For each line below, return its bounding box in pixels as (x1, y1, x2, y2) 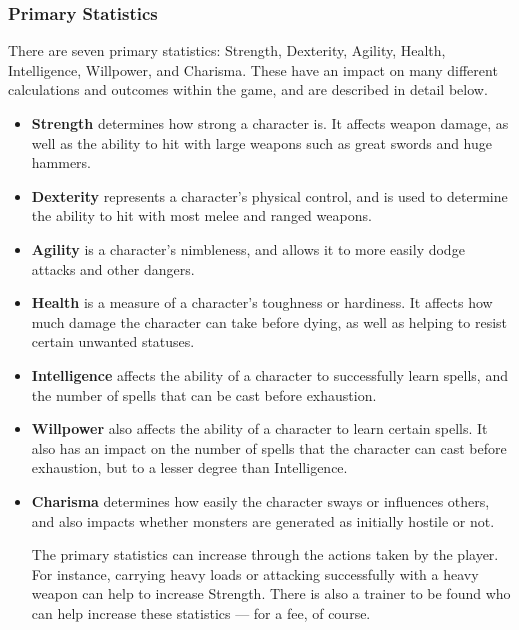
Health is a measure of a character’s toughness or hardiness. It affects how (31, 292, 493, 313)
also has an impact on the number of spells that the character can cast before (31, 437, 507, 458)
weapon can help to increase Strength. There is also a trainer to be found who (31, 583, 511, 604)
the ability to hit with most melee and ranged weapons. (31, 205, 372, 226)
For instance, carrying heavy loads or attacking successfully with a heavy (31, 563, 479, 584)
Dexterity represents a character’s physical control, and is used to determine (31, 185, 508, 206)
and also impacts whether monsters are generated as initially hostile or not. (31, 510, 495, 531)
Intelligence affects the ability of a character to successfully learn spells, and (31, 364, 508, 385)
